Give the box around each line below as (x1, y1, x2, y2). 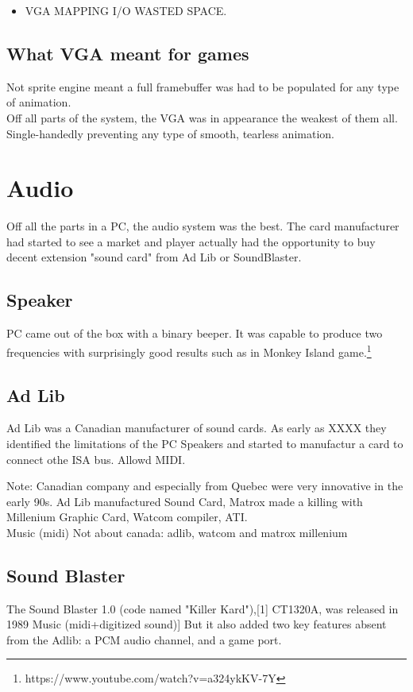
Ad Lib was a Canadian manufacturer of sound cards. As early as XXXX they (6, 419, 387, 436)
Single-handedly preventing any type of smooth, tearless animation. (6, 125, 334, 141)
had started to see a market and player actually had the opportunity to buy (6, 233, 376, 249)
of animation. (6, 94, 71, 110)
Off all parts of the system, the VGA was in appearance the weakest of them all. (6, 109, 398, 126)
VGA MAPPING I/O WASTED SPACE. (25, 2, 227, 18)
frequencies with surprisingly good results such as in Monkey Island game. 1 (6, 341, 372, 360)
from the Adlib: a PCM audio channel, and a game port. (6, 631, 282, 648)
